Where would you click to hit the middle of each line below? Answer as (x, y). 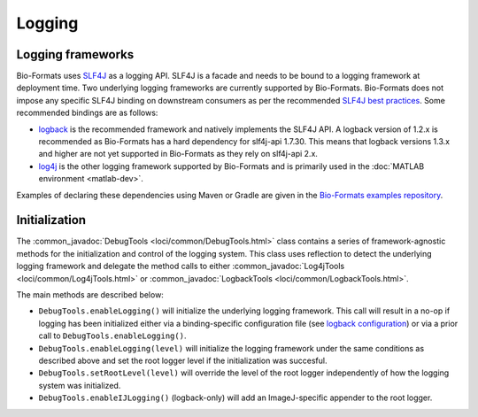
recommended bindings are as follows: (87, 113)
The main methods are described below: (90, 295)
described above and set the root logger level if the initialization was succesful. (183, 360)
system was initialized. (80, 385)
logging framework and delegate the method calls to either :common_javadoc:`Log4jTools (181, 266)
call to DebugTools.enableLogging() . (112, 336)
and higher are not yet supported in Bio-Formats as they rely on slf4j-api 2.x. (178, 154)
